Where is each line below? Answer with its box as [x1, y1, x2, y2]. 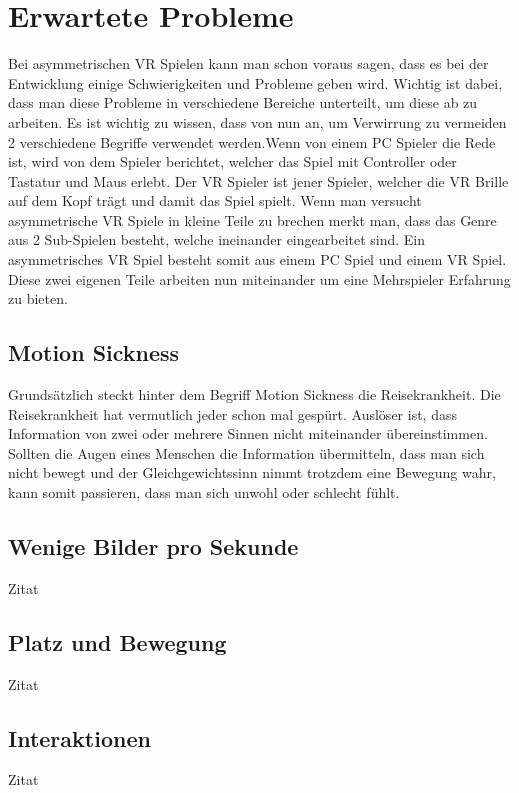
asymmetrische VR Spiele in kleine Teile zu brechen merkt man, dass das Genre [8, 209, 497, 230]
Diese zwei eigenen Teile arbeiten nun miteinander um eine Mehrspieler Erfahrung [8, 268, 511, 289]
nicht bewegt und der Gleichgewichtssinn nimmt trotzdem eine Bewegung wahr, [8, 462, 496, 483]
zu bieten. [8, 288, 68, 309]
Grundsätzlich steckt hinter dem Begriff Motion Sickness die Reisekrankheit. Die [8, 384, 501, 405]
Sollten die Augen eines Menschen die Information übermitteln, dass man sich [8, 442, 485, 463]
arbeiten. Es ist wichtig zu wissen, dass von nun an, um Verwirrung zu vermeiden [8, 111, 507, 132]
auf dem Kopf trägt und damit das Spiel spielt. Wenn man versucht [8, 190, 422, 211]
